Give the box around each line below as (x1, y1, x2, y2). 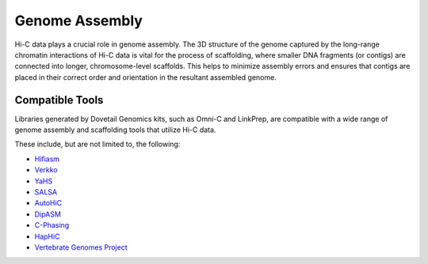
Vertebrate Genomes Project (34, 242, 128, 252)
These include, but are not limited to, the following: (14, 139, 181, 149)
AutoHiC (34, 198, 63, 208)
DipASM (34, 209, 61, 219)
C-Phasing (34, 221, 70, 230)
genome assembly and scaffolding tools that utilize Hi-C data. (14, 125, 216, 134)
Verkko (34, 165, 59, 175)
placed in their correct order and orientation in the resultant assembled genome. (14, 72, 277, 82)
